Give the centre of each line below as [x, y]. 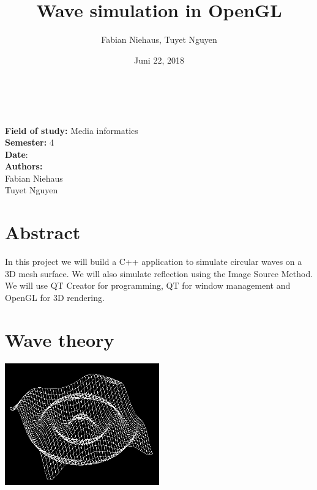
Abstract [43, 232]
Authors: [24, 166]
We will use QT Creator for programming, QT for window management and [148, 285]
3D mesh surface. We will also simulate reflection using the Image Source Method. [159, 273]
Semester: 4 [29, 142]
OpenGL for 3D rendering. [55, 297]
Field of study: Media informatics [72, 130]
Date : [17, 154]
